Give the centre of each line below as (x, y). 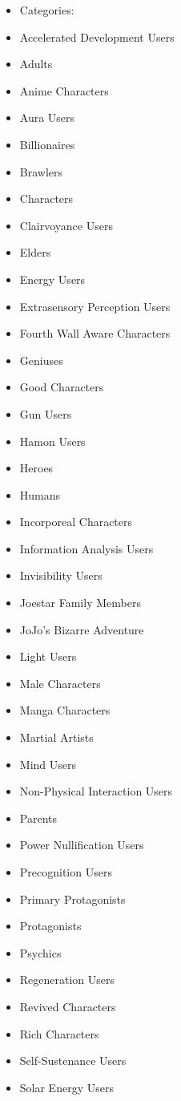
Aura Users (47, 117)
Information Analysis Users (86, 548)
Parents (38, 818)
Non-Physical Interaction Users (96, 791)
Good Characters (62, 387)
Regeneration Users (67, 980)
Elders (35, 252)
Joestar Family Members (80, 603)
